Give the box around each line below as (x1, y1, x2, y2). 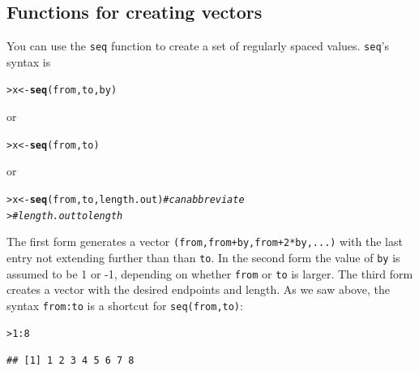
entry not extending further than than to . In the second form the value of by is (6, 248, 400, 265)
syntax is (6, 53, 51, 70)
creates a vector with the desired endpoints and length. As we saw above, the (6, 281, 390, 298)
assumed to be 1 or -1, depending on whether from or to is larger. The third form (6, 265, 413, 282)
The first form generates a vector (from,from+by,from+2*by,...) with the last (6, 233, 403, 250)
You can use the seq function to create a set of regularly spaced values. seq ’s (6, 37, 389, 54)
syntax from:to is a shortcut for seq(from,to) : (6, 296, 243, 313)
